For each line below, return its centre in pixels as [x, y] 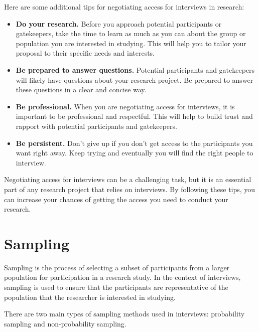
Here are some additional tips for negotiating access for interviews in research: [124, 7]
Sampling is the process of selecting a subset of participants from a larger [117, 267]
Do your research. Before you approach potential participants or [119, 23]
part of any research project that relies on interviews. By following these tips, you [130, 189]
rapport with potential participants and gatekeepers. [96, 126]
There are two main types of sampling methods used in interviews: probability [124, 314]
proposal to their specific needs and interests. [85, 53]
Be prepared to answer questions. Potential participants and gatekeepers [135, 69]
